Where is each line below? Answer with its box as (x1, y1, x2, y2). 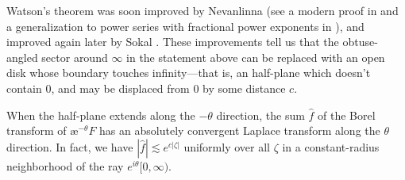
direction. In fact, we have (6, 138, 133, 155)
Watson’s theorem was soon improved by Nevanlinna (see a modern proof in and (6, 2, 399, 18)
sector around (41, 48, 108, 65)
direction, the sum (216, 106, 305, 123)
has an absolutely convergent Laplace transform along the (99, 122, 380, 139)
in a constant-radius (282, 138, 380, 155)
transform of (6, 122, 67, 139)
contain (6, 79, 42, 96)
